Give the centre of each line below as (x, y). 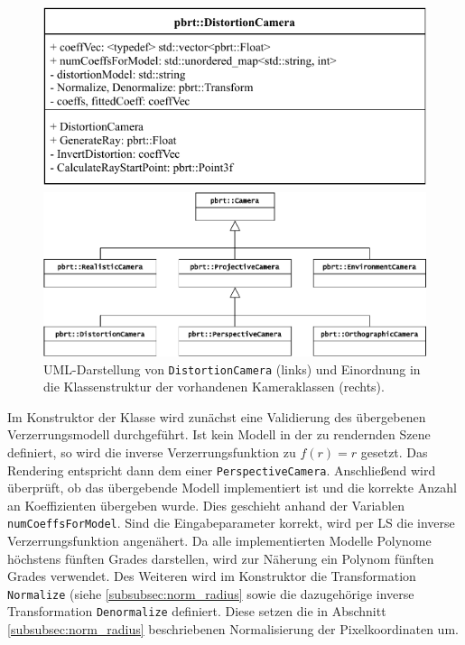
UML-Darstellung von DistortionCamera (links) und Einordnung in (232, 369)
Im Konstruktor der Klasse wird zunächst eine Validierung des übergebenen (217, 416)
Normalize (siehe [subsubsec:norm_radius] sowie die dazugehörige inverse (211, 593)
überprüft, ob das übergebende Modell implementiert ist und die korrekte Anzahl (232, 488)
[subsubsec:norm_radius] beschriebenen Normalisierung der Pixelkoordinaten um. (233, 629)
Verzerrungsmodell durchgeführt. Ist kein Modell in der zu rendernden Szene (219, 434)
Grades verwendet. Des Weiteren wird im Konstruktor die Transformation (212, 576)
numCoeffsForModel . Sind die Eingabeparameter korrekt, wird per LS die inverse (231, 523)
